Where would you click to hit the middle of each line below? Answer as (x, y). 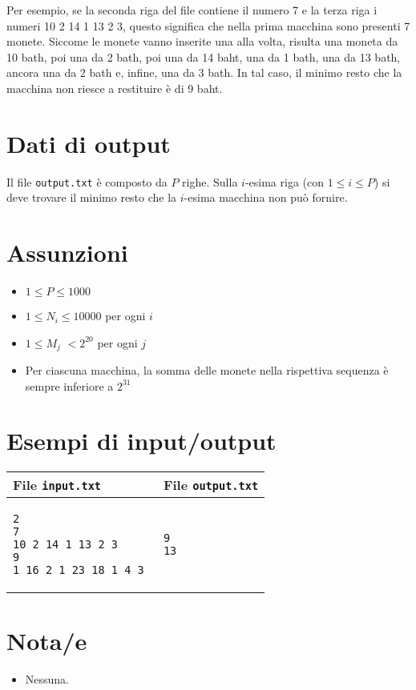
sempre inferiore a (69, 385)
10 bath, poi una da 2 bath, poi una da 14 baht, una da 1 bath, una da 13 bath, (204, 56)
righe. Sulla (210, 181)
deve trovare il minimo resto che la (92, 197)
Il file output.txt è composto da (87, 181)
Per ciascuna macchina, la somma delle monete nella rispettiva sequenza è (207, 370)
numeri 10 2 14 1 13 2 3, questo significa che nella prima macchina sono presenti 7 (208, 25)
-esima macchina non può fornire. (266, 197)
